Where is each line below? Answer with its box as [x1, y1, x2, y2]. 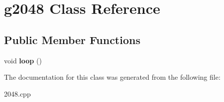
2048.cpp [4, 88, 31, 99]
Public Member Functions [4, 32, 140, 47]
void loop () [4, 55, 42, 65]
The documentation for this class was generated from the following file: [4, 72, 221, 82]
